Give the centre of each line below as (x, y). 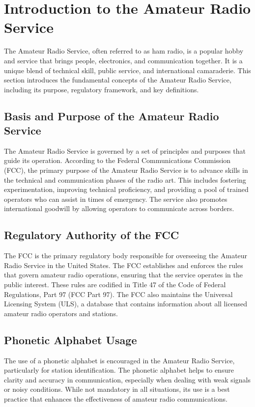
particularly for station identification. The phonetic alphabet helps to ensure (119, 370)
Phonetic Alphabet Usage (71, 339)
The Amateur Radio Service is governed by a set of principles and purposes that (125, 150)
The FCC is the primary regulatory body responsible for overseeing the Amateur (126, 256)
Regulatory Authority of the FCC (92, 235)
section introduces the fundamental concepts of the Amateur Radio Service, (118, 80)
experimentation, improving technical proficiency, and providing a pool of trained (126, 189)
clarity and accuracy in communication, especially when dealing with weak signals (127, 379)
